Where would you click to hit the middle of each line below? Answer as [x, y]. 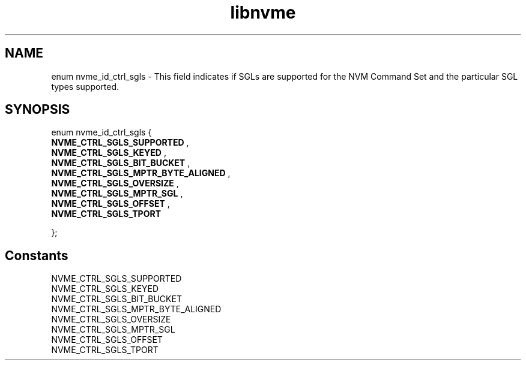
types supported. [85, 86]
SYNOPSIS [38, 110]
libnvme [263, 13]
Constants [37, 255]
